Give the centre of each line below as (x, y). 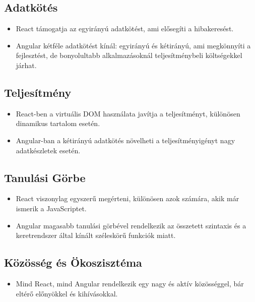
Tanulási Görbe (45, 177)
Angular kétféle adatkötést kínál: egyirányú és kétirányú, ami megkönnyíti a (133, 45)
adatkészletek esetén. (48, 150)
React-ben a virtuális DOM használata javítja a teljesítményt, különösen (128, 113)
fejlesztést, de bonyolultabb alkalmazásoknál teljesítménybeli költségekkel (129, 55)
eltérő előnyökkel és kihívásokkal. (67, 293)
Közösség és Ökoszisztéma (73, 262)
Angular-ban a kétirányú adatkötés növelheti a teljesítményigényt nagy (125, 140)
